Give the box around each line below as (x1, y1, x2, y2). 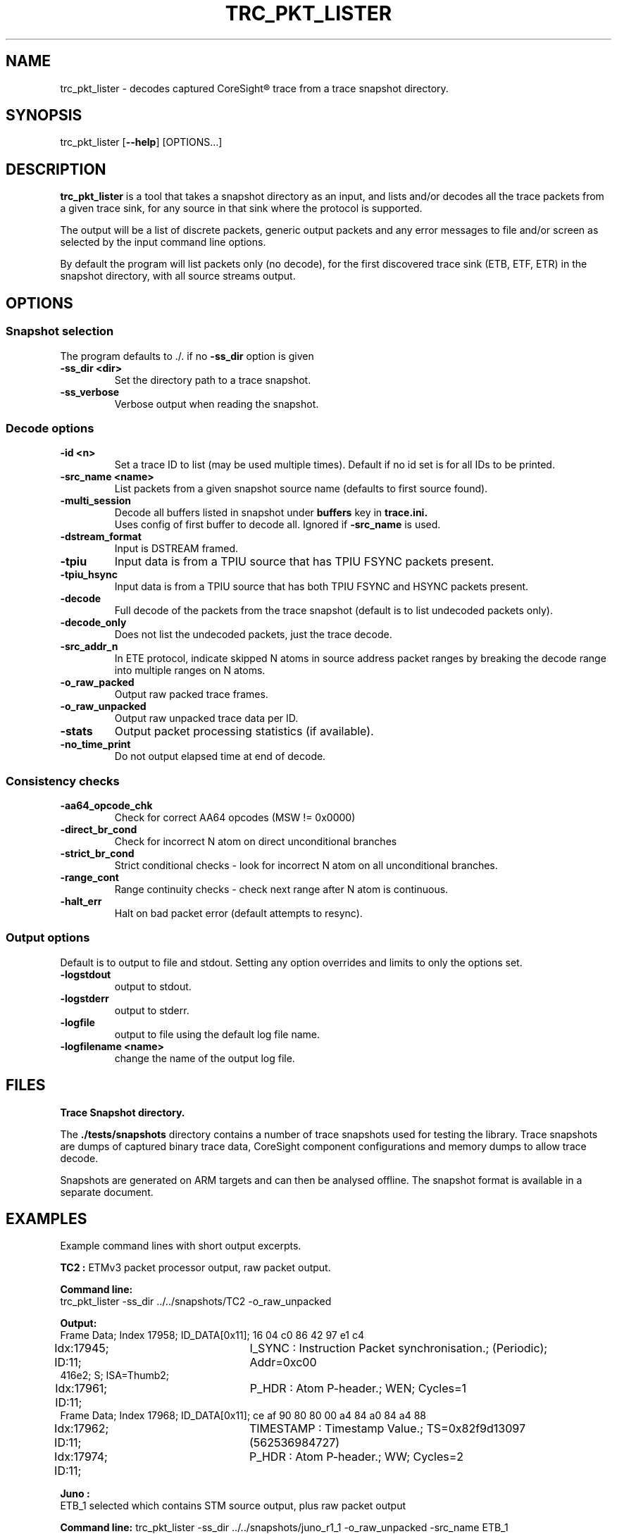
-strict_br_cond (60, 847, 135, 859)
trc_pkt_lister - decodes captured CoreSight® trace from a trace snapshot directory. (60, 82, 449, 94)
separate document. (60, 1185, 154, 1198)
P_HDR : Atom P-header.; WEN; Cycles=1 (249, 1381, 467, 1396)
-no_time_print (60, 738, 131, 751)
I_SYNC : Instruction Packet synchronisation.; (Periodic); (249, 1341, 548, 1356)
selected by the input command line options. (60, 236, 266, 249)
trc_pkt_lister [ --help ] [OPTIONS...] (60, 136, 223, 149)
